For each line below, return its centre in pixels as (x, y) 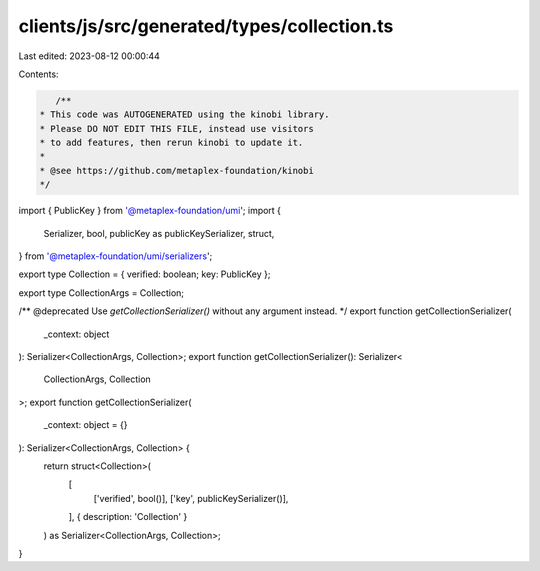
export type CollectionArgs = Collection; (101, 292)
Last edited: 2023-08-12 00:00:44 (89, 56)
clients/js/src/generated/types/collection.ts (206, 26)
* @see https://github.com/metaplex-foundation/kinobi (176, 170)
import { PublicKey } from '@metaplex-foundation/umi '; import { (150, 211)
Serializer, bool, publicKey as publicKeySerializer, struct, (159, 233)
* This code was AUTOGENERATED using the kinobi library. (184, 114)
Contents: (38, 74)
